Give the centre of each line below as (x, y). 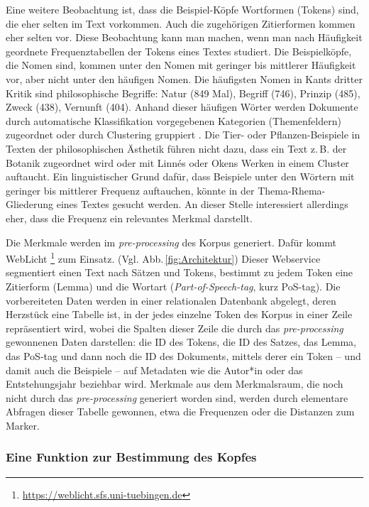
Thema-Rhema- (292, 190)
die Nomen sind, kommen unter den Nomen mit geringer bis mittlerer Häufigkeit (181, 65)
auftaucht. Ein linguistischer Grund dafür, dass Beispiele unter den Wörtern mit (180, 176)
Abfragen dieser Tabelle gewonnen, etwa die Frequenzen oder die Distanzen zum (180, 411)
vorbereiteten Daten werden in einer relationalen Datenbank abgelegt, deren (171, 300)
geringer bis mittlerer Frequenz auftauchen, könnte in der (130, 190)
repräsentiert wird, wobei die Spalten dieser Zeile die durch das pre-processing (175, 328)
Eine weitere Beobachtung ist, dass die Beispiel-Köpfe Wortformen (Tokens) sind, (182, 9)
